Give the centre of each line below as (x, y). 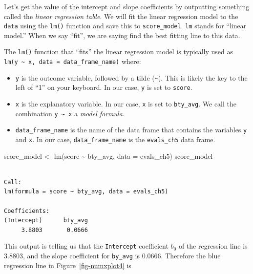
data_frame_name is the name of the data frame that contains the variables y (131, 130)
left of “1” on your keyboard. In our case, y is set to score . (104, 87)
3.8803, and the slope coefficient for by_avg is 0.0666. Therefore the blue (112, 256)
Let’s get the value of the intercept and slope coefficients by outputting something (127, 6)
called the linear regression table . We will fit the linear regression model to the (121, 16)
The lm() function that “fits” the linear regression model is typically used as (119, 52)
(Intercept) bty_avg (46, 221)
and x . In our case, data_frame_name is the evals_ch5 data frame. (115, 139)
